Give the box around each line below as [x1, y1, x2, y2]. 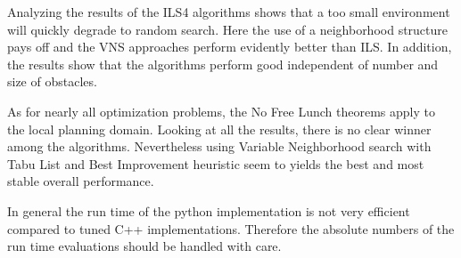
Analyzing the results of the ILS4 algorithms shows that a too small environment [7, 3, 450, 20]
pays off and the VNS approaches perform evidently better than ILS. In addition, [7, 37, 452, 56]
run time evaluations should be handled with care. [7, 237, 282, 255]
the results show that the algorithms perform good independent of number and [7, 54, 439, 73]
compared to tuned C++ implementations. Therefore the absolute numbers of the [7, 219, 455, 238]
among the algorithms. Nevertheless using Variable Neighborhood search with [7, 137, 432, 156]
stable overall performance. [7, 172, 154, 190]
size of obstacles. [7, 72, 97, 91]
